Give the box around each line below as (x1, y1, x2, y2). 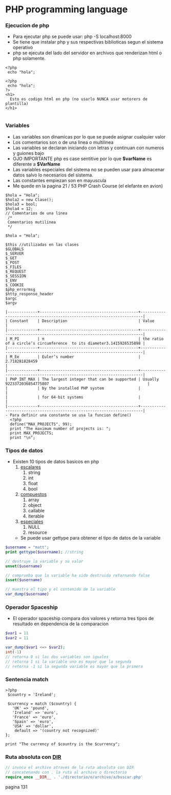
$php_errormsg (5, 287, 36, 292)
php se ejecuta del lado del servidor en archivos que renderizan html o (12, 50, 162, 56)
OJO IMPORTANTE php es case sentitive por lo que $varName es (12, 155, 152, 162)
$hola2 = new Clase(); (5, 197, 54, 202)
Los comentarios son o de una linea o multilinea (12, 139, 114, 145)
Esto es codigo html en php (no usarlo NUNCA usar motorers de (10, 96, 147, 102)
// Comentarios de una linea (5, 210, 68, 216)
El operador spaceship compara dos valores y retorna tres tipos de (12, 615, 154, 622)
